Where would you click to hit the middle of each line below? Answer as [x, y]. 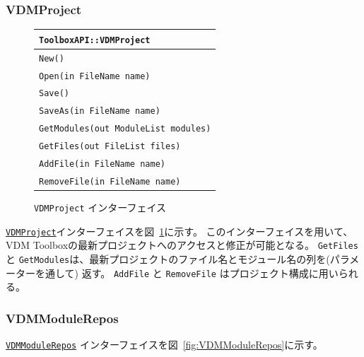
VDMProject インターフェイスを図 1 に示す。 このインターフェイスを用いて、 [180, 231]
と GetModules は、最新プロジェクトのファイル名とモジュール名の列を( [168, 259]
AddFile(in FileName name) [102, 164]
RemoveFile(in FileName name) [110, 181]
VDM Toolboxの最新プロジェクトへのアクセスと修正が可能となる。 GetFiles [182, 245]
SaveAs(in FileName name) [100, 111]
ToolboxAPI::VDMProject [95, 40]
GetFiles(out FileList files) [110, 147]
